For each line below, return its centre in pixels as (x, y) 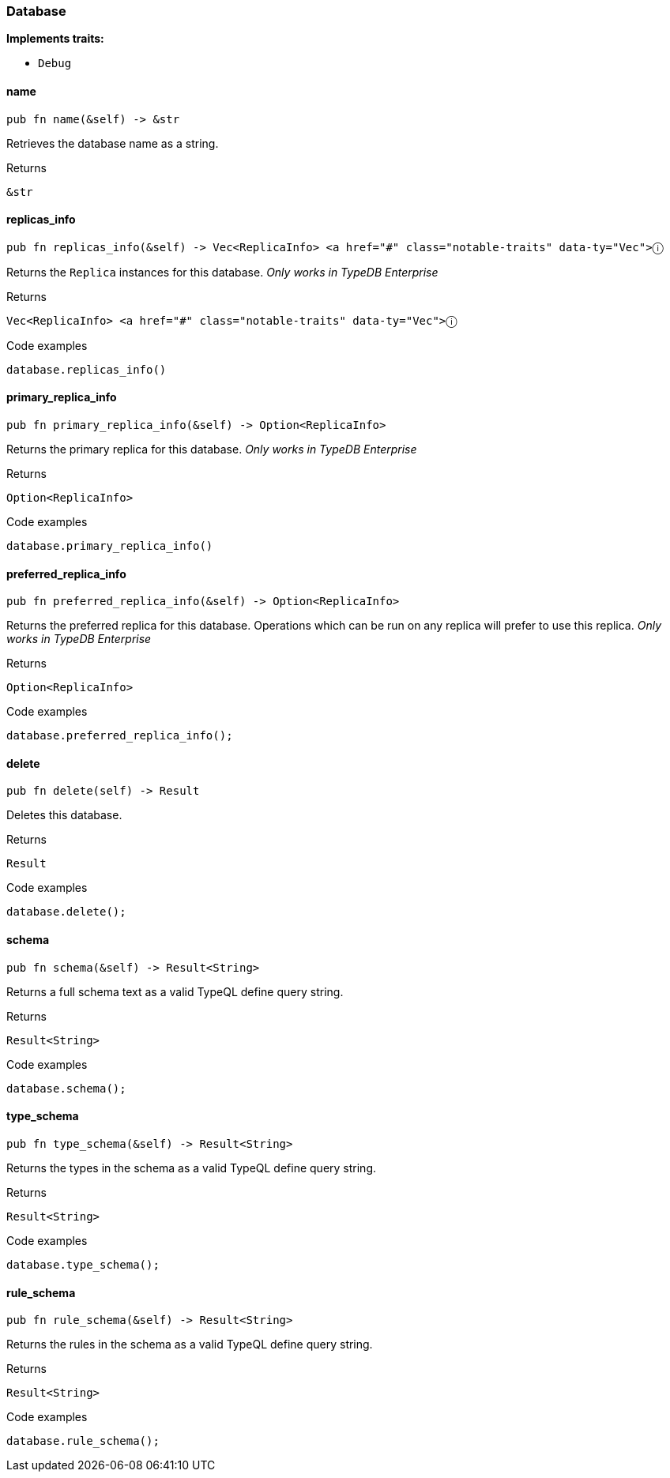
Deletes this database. (64, 815)
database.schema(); (66, 1088)
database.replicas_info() (87, 369)
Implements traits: (55, 39)
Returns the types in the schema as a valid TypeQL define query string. (192, 1168)
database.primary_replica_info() (110, 546)
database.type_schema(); (83, 1264)
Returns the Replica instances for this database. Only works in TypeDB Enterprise (222, 272)
